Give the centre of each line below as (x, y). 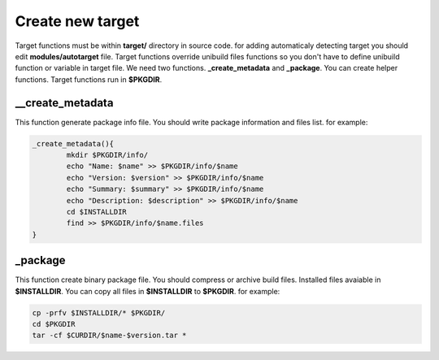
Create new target (77, 21)
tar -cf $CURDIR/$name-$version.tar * (109, 336)
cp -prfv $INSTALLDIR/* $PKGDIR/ (99, 312)
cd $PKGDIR (54, 324)
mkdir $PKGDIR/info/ (107, 155)
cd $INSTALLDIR (97, 212)
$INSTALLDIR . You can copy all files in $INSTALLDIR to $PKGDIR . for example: (148, 291)
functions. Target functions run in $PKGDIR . (89, 79)
